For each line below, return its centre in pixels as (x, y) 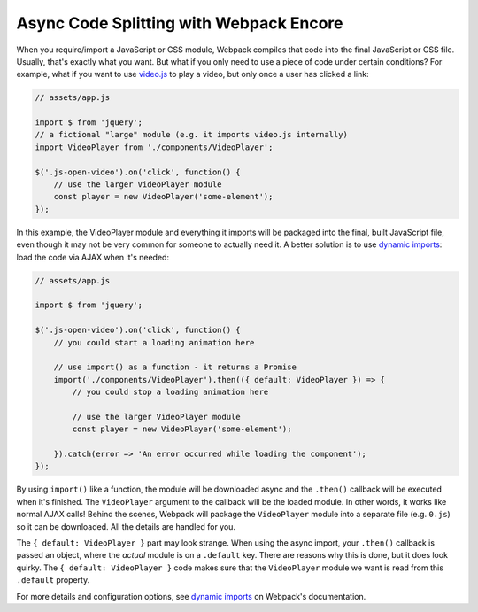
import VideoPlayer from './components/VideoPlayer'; (154, 147)
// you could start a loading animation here (154, 342)
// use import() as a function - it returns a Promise (175, 367)
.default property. (53, 580)
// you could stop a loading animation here (170, 392)
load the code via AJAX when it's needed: (93, 257)
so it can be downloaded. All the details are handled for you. (126, 526)
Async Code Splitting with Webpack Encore (180, 23)
